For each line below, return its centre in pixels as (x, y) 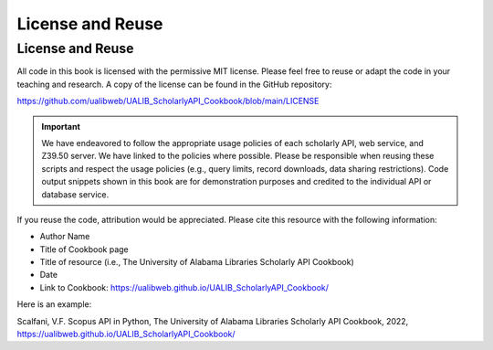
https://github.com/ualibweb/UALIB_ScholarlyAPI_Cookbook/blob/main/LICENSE (168, 101)
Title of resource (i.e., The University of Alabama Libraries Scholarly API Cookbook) (197, 262)
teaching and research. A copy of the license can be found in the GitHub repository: (174, 84)
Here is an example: (54, 304)
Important (61, 126)
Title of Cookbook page (84, 249)
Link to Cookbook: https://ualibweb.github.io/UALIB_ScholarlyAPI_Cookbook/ (184, 287)
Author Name (65, 237)
